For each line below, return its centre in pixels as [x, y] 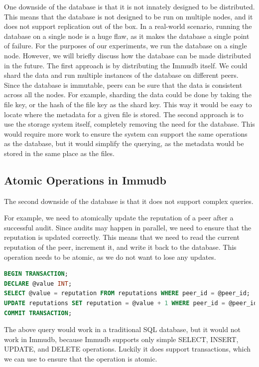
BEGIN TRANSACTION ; [36, 274]
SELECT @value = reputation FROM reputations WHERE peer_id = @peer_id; [127, 293]
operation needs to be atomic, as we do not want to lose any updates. [110, 257]
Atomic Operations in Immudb [85, 180]
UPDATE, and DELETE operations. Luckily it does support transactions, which [128, 349]
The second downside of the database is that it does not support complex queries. [129, 201]
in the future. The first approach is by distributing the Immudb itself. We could [126, 65]
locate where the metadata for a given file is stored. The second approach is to [124, 114]
